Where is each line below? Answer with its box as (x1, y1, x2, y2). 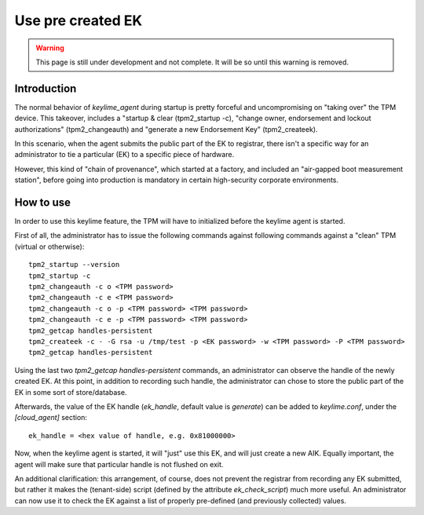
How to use (14, 196, 71, 209)
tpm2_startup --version (28, 260, 120, 269)
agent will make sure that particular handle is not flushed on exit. (14, 459, 224, 469)
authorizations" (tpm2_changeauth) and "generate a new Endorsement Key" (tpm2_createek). (14, 124, 318, 133)
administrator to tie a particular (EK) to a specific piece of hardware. (14, 150, 235, 159)
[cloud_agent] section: (14, 413, 88, 422)
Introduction (14, 82, 77, 95)
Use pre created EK (14, 12, 143, 29)
